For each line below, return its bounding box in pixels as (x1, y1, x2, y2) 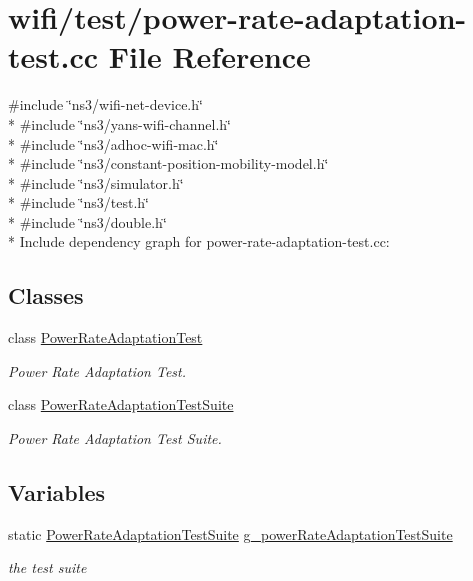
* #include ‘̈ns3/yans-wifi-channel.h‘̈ (8, 113, 232, 134)
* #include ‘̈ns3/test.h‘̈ (8, 192, 149, 213)
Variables (8, 477, 106, 508)
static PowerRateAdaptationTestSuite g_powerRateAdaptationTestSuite (8, 523, 453, 544)
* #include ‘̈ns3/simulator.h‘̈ (8, 172, 184, 193)
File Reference (108, 36, 311, 77)
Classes (8, 280, 84, 311)
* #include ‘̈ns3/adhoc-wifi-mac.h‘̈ (8, 133, 219, 154)
